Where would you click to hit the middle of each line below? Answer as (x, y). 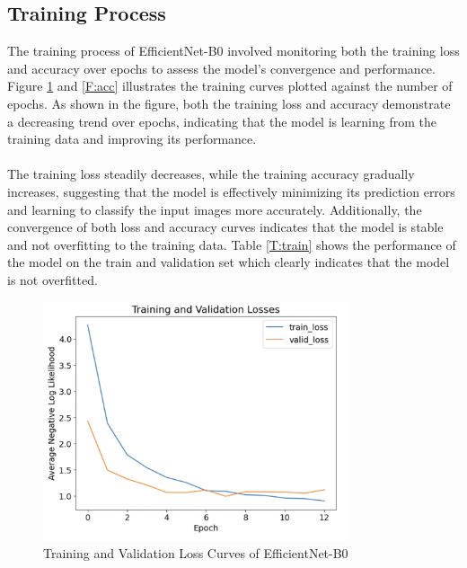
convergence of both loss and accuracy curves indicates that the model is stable (225, 227)
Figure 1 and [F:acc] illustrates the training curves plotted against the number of (230, 86)
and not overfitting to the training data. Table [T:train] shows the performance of (232, 244)
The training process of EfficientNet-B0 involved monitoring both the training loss (233, 51)
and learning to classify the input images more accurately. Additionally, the (215, 209)
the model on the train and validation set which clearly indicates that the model (229, 262)
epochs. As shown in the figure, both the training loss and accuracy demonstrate (229, 103)
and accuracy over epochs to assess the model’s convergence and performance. (221, 68)
